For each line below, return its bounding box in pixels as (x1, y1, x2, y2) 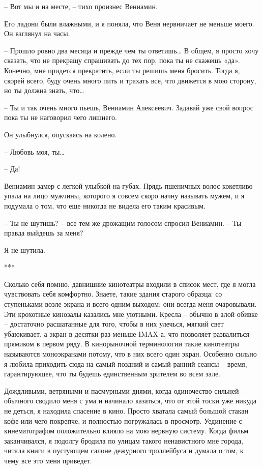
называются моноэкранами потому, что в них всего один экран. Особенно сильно (4, 348, 257, 359)
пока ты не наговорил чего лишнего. (4, 112, 117, 123)
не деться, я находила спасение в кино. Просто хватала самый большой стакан (4, 405, 249, 416)
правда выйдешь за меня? (4, 227, 83, 238)
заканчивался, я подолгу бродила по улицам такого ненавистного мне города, (4, 435, 243, 446)
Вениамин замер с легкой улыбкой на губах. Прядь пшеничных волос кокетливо (4, 180, 253, 191)
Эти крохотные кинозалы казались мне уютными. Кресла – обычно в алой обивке (4, 308, 258, 319)
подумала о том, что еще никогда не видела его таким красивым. (4, 200, 206, 211)
